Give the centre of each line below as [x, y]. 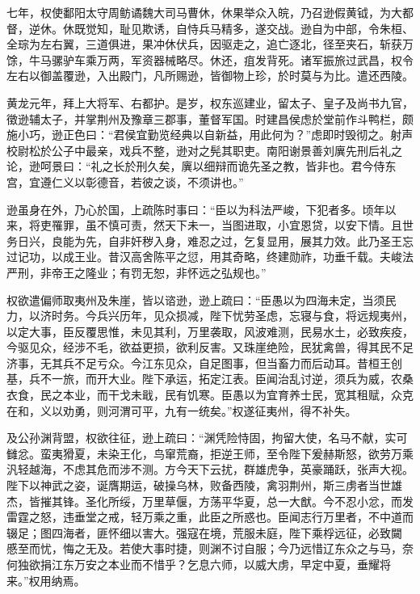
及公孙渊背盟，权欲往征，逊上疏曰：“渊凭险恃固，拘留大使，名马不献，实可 [207, 438]
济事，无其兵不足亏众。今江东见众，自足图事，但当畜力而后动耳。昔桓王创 [204, 362]
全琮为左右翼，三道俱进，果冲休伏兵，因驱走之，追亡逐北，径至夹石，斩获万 [210, 44]
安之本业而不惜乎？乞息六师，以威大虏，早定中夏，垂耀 [232, 564]
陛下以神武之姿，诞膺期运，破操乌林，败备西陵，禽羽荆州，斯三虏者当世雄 [204, 485]
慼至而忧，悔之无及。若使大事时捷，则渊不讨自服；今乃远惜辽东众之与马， [204, 548]
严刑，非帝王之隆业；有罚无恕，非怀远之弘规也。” [136, 272]
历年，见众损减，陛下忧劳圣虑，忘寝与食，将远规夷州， [266, 316]
